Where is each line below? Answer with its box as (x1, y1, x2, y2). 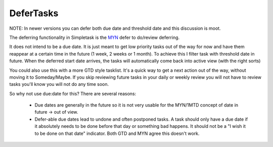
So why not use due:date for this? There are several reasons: (9, 90, 136, 96)
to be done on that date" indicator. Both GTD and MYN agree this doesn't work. (34, 130, 200, 136)
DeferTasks (9, 8, 59, 19)
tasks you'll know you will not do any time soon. (9, 81, 109, 87)
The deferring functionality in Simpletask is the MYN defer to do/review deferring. (9, 34, 180, 40)
